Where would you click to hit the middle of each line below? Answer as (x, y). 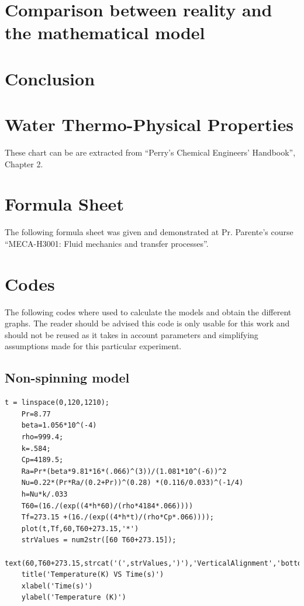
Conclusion (50, 78)
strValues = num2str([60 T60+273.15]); (99, 540)
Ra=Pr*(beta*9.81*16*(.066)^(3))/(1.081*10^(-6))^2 (124, 471)
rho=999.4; (42, 437)
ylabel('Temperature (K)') (74, 598)
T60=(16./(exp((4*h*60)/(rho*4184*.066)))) (107, 506)
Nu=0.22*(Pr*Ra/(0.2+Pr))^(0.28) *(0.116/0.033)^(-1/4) (132, 483)
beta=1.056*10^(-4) (59, 426)
